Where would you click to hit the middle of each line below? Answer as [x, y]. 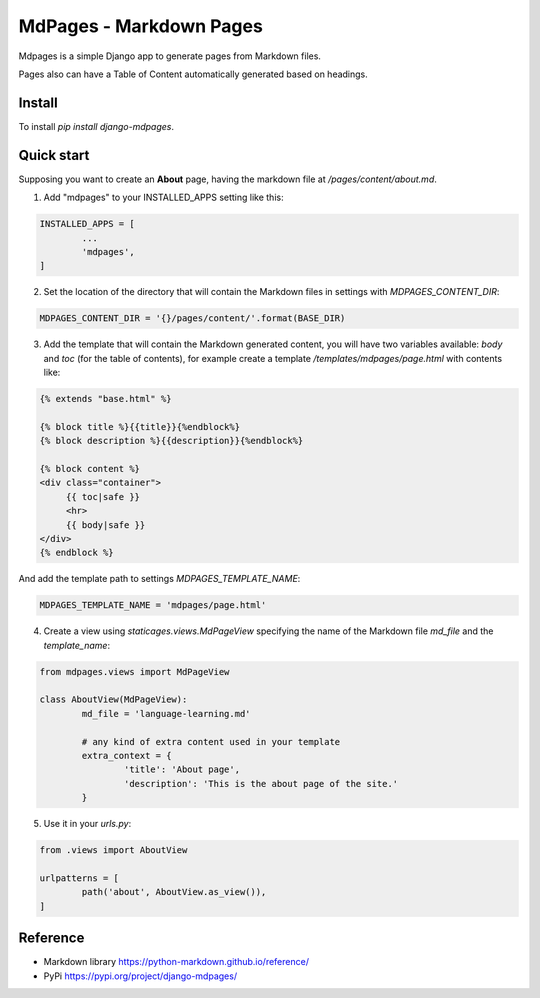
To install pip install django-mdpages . [96, 126]
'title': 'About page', [181, 769]
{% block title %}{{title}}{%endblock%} [139, 426]
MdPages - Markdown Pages [141, 26]
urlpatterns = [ [79, 878]
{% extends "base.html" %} [105, 399]
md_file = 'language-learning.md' [166, 713]
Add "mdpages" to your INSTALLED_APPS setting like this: [163, 197]
